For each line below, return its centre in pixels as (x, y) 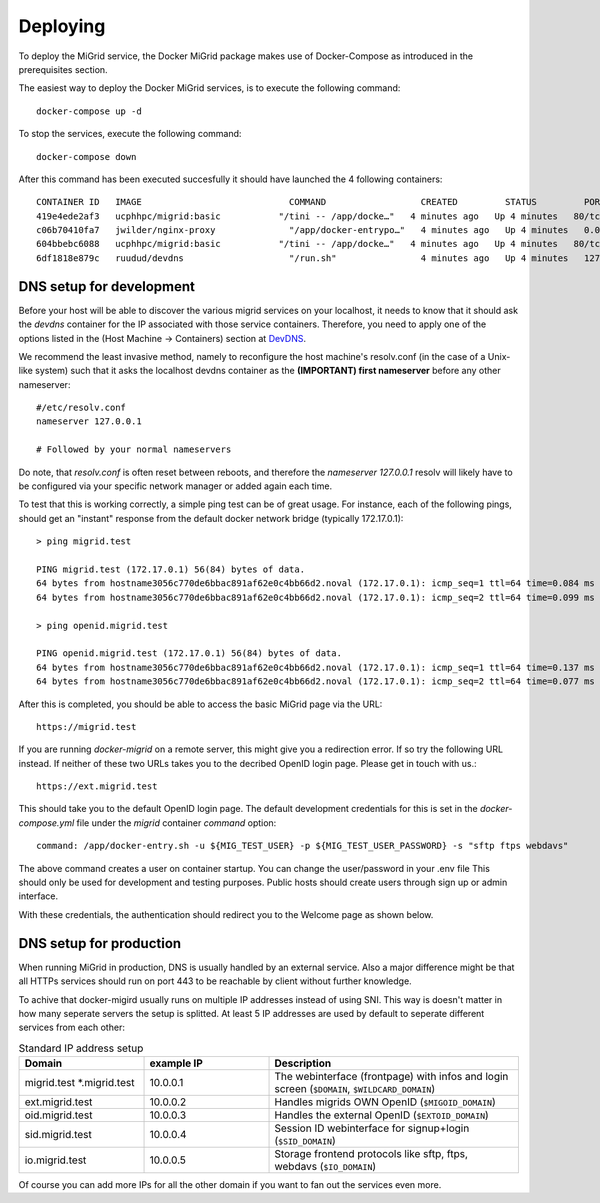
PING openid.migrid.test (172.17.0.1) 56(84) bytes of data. (189, 653)
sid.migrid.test (58, 1135)
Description (303, 1063)
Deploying (62, 26)
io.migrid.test (55, 1160)
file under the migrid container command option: (176, 822)
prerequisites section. (63, 69)
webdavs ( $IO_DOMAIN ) (325, 1167)
